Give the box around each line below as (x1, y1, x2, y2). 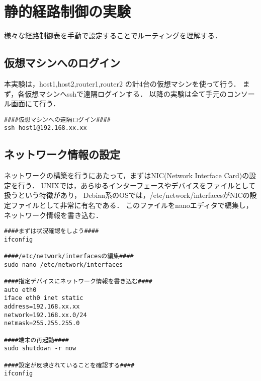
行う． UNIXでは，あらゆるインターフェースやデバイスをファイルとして (18, 180, 255, 190)
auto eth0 (4, 286, 37, 293)
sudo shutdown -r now (4, 345, 76, 352)
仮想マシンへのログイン (4, 55, 120, 70)
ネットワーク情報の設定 (4, 146, 120, 162)
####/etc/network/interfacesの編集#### (4, 253, 134, 260)
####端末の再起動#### (4, 336, 69, 344)
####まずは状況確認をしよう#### (4, 227, 99, 235)
